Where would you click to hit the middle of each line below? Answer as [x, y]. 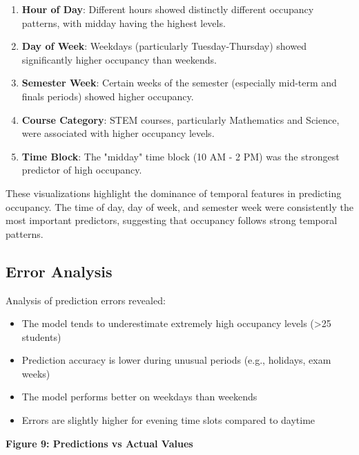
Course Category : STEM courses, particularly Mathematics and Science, [181, 119]
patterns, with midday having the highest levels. [124, 22]
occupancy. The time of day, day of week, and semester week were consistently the [179, 206]
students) [41, 336]
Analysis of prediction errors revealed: [86, 300]
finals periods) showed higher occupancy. [108, 96]
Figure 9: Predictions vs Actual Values [99, 443]
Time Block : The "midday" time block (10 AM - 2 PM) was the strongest [181, 156]
